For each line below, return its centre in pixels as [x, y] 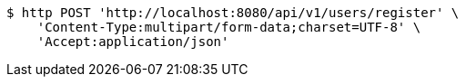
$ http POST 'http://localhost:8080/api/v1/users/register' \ [233, 13]
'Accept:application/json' [133, 42]
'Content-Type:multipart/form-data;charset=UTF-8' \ [229, 27]
